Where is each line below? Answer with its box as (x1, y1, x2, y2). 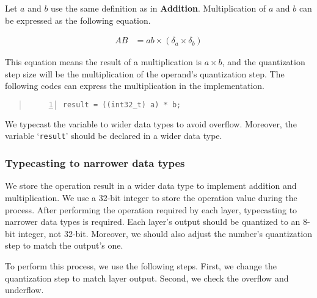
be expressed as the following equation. (5, 13, 151, 26)
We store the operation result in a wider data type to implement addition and (5, 179, 297, 192)
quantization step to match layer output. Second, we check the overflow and (5, 271, 289, 284)
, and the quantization (222, 55, 305, 68)
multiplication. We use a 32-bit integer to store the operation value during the (5, 191, 297, 204)
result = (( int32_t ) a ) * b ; (62, 101, 181, 109)
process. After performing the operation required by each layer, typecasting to (5, 203, 297, 216)
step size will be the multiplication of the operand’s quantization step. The (5, 67, 285, 80)
